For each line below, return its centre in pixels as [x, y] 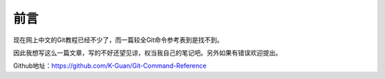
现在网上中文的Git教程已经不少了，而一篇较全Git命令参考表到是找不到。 [118, 40]
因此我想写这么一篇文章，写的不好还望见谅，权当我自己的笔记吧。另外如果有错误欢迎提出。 [147, 53]
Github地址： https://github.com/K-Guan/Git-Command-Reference [110, 66]
